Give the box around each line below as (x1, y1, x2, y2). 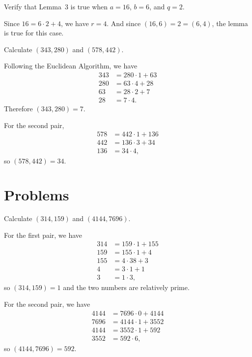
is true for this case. (4, 28, 64, 38)
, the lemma (212, 18, 248, 28)
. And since (107, 18, 141, 28)
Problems (4, 185, 69, 205)
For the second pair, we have (4, 299, 90, 309)
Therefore (4, 103, 33, 114)
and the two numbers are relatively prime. (63, 282, 190, 292)
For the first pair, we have (4, 229, 83, 240)
